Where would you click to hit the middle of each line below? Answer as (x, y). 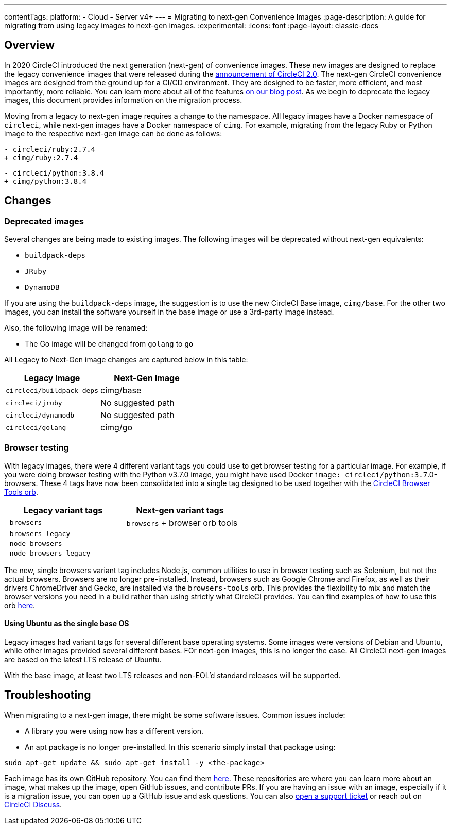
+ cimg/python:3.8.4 (46, 181)
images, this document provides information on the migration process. (123, 100)
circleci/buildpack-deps (52, 390)
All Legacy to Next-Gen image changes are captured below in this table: (126, 360)
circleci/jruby (34, 403)
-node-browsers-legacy (48, 553)
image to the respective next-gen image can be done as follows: (113, 133)
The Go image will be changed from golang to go (109, 344)
